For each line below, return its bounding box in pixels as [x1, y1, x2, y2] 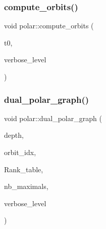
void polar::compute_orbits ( [4, 20, 94, 31]
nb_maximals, [4, 181, 48, 192]
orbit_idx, [4, 147, 36, 157]
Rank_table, [4, 164, 43, 174]
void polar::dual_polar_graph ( [4, 112, 102, 123]
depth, [4, 130, 24, 140]
